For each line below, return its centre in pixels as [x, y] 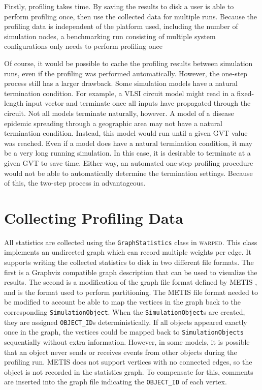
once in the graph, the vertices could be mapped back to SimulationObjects [124, 332]
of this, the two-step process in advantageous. [75, 183]
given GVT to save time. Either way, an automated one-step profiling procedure [129, 162]
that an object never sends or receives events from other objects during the [121, 352]
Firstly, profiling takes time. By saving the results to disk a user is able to [119, 6]
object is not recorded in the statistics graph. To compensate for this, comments [129, 371]
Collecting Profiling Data [94, 217]
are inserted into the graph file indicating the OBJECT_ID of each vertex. [116, 382]
